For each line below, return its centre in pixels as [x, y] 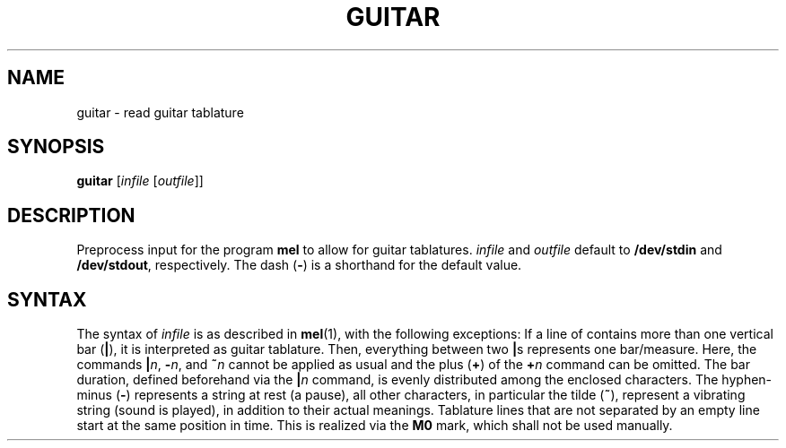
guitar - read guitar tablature [160, 112]
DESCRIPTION [71, 215]
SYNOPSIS [56, 147]
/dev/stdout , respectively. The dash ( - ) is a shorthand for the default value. [299, 265]
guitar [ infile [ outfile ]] [140, 181]
